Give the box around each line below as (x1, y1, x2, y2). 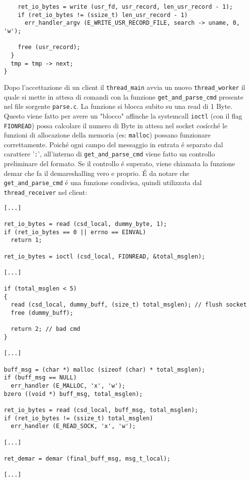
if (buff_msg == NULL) (4, 374, 77, 381)
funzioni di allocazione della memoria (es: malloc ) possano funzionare (4, 130, 211, 140)
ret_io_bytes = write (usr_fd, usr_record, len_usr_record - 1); (17, 3, 233, 10)
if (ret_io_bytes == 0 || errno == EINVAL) (4, 228, 146, 236)
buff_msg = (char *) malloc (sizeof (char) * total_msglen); (4, 366, 205, 373)
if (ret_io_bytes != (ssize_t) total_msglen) (4, 414, 153, 422)
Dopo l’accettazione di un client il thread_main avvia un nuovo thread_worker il (4, 82, 245, 92)
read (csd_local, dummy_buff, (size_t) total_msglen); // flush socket (11, 301, 247, 309)
